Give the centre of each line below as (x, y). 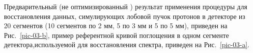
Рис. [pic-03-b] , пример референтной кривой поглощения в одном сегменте (116, 35)
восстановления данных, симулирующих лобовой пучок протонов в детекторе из (125, 16)
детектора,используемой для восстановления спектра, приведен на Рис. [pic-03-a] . (127, 44)
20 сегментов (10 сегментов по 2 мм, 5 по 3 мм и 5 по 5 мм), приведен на (116, 26)
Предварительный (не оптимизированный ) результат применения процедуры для (126, 6)
